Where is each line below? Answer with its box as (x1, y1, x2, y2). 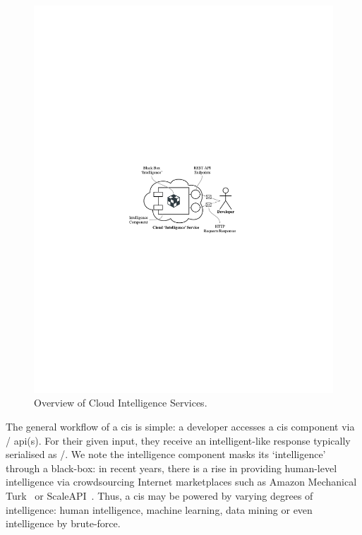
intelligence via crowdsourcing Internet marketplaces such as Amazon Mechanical (6, 474, 357, 489)
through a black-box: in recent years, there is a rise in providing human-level (6, 460, 337, 475)
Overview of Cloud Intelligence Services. (34, 395, 207, 410)
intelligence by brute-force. (6, 516, 121, 531)
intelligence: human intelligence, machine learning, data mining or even (6, 502, 313, 517)
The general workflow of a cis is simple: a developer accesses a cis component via (6, 419, 355, 434)
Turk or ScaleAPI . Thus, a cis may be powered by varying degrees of (6, 488, 313, 503)
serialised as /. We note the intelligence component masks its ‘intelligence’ (6, 447, 326, 462)
